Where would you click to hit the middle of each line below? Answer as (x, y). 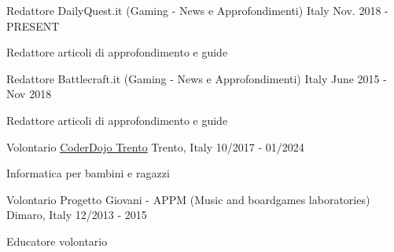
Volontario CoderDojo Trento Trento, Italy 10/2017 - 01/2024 (155, 146)
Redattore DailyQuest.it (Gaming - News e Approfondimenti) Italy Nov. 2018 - (197, 10)
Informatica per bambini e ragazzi (88, 173)
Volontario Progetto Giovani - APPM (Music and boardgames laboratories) (188, 199)
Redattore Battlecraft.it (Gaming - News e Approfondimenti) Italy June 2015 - (197, 78)
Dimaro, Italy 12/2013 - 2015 (77, 215)
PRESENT (33, 26)
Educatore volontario (57, 241)
